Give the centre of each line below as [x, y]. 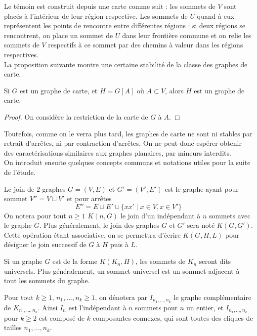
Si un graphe [23, 261]
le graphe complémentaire [213, 297]
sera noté [201, 225]
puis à [119, 244]
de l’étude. [20, 172]
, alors [174, 90]
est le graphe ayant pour [202, 189]
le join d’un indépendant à [160, 215]
